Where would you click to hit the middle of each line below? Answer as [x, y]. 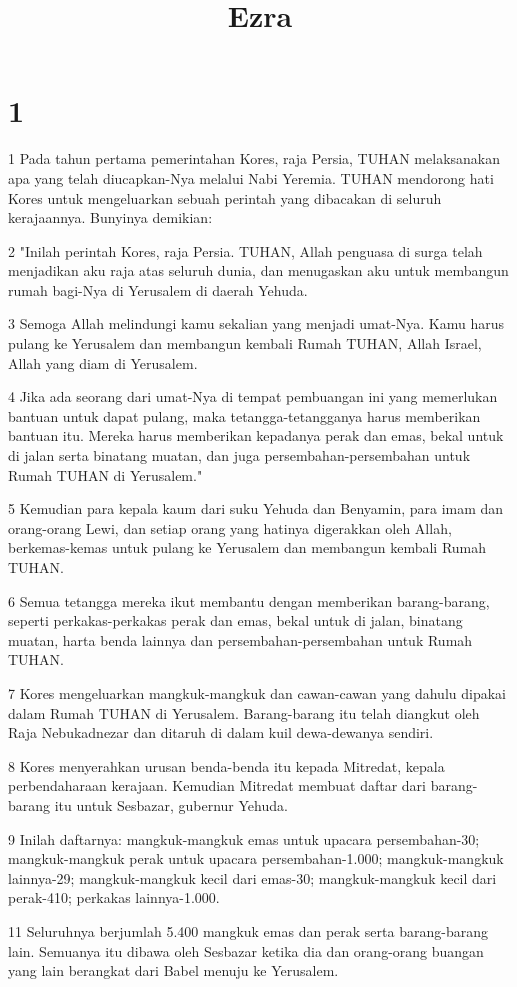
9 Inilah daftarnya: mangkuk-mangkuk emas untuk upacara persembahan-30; [244, 838]
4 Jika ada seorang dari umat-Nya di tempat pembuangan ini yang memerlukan [253, 396]
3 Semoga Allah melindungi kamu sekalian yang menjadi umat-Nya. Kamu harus [256, 323]
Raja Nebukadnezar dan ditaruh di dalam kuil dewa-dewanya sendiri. [221, 732]
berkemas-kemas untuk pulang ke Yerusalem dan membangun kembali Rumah [247, 547]
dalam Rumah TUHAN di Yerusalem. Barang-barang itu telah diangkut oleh [244, 712]
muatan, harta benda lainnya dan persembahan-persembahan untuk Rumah [240, 639]
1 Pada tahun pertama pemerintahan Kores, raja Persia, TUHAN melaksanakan [254, 158]
